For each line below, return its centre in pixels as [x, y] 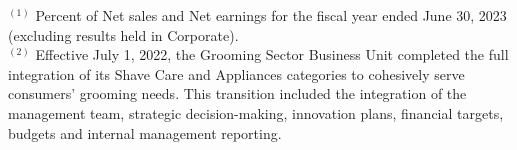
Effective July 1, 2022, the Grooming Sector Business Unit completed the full [272, 54]
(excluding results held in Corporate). [123, 34]
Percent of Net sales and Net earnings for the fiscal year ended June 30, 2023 [271, 15]
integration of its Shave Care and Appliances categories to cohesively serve [236, 73]
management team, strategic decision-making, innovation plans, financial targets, [256, 112]
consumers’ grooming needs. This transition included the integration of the [237, 93]
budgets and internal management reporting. [145, 132]
